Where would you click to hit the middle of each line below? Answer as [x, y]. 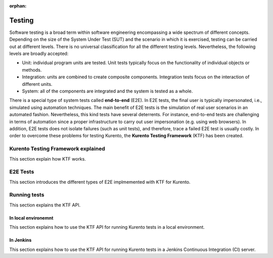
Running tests [27, 195]
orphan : [18, 6]
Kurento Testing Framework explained [57, 149]
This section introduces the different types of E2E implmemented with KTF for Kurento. [100, 182]
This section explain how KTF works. [48, 159]
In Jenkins [20, 240]
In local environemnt [31, 218]
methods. [32, 70]
